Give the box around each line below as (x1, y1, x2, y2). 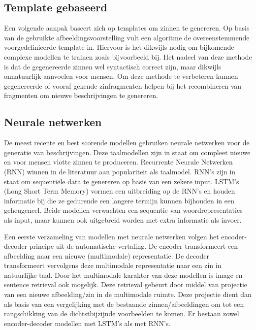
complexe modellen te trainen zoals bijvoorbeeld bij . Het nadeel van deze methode (4, 51, 252, 62)
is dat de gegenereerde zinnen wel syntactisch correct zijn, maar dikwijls (4, 61, 222, 71)
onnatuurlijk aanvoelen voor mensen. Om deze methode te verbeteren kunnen (4, 71, 238, 81)
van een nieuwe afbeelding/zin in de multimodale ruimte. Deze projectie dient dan (4, 289, 252, 299)
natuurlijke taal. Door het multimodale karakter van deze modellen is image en (4, 269, 243, 280)
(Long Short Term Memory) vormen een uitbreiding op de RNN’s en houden (4, 186, 235, 196)
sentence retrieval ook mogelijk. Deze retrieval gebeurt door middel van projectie (4, 279, 248, 290)
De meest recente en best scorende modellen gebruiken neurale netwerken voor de (4, 137, 250, 148)
